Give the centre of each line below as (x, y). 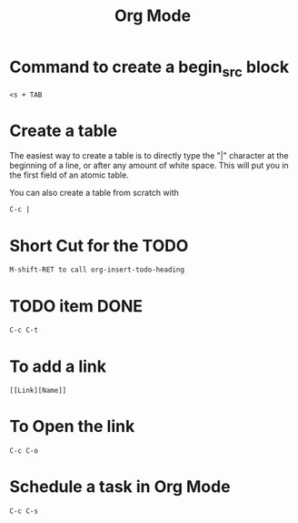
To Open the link (72, 427)
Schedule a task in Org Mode (120, 487)
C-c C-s (24, 511)
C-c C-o (24, 451)
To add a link (58, 366)
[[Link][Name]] (38, 391)
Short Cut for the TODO (99, 246)
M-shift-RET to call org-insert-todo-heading (97, 270)
